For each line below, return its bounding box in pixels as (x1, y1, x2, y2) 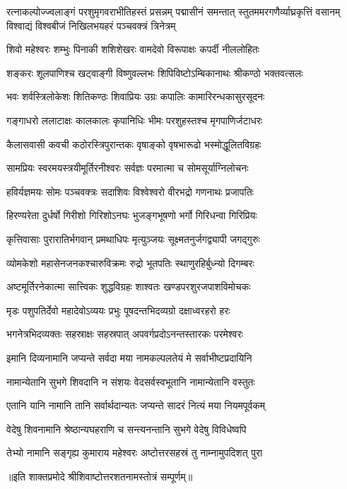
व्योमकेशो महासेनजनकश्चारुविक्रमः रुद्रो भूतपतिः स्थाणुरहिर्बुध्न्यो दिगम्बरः (6, 255, 254, 270)
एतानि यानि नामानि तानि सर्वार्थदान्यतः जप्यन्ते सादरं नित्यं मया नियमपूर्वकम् (6, 398, 266, 413)
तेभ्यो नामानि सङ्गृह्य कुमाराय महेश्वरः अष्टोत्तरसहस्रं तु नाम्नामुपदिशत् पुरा (6, 445, 263, 460)
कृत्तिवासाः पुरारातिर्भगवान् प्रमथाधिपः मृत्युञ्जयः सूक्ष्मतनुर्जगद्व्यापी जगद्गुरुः (6, 231, 260, 246)
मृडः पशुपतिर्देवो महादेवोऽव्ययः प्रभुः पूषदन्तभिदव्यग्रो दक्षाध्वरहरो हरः (6, 302, 230, 317)
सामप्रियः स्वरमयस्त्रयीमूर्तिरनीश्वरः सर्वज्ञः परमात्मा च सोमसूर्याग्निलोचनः (6, 160, 249, 175)
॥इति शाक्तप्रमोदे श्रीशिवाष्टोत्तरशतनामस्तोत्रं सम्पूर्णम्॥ (6, 469, 193, 483)
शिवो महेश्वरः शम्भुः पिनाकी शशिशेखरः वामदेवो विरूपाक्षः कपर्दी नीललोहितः (6, 42, 260, 57)
